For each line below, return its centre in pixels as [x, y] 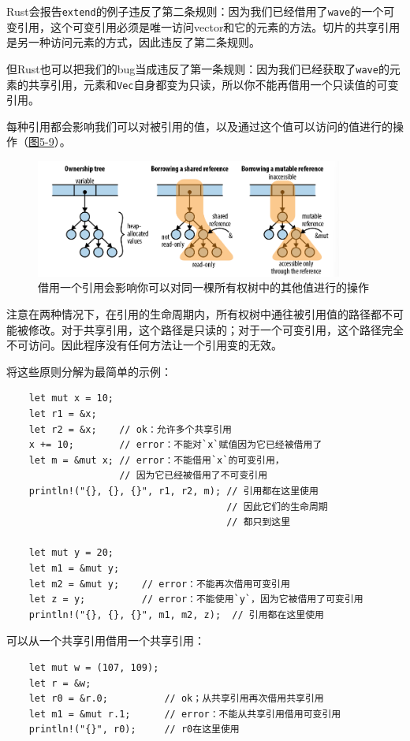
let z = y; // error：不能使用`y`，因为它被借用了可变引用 [196, 600]
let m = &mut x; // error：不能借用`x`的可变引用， [157, 460]
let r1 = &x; [63, 414]
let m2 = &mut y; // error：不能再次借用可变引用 [159, 584]
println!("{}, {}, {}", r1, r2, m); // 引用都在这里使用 [173, 492]
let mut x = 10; [71, 398]
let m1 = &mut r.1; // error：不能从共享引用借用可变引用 [185, 714]
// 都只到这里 [259, 522]
